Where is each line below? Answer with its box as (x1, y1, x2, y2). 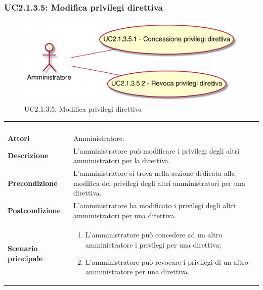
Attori (8, 132, 30, 143)
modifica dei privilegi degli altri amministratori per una (73, 177, 245, 188)
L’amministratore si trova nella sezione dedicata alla (73, 168, 235, 178)
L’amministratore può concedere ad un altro (85, 229, 223, 240)
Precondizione (8, 177, 58, 188)
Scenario (8, 243, 38, 254)
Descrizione (8, 150, 49, 161)
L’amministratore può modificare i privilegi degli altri (73, 145, 240, 156)
